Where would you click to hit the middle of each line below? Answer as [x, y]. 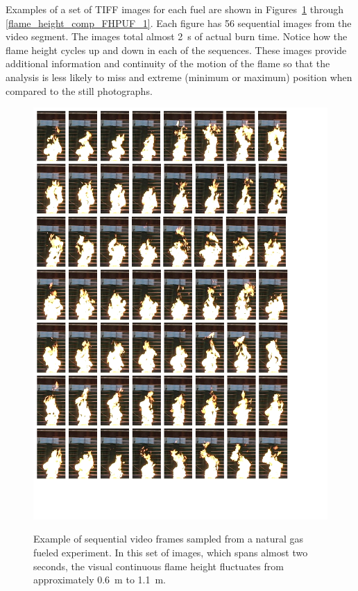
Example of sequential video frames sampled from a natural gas [169, 539]
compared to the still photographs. [79, 90]
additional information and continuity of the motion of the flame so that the [168, 63]
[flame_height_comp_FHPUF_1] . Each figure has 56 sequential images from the [179, 23]
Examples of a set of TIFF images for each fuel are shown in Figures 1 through [175, 9]
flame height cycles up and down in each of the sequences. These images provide [176, 50]
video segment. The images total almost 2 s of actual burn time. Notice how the [177, 36]
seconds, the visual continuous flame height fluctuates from [159, 566]
